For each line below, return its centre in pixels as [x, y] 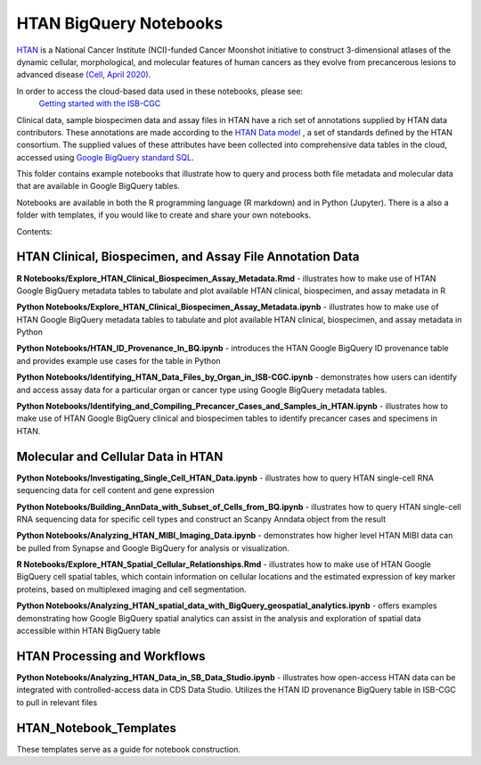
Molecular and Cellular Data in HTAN [120, 456]
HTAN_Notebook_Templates [97, 728]
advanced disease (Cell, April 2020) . [84, 75]
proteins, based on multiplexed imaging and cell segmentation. [131, 589]
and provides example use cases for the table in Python [119, 360]
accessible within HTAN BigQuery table [89, 631]
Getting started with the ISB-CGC [100, 103]
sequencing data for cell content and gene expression [116, 490]
